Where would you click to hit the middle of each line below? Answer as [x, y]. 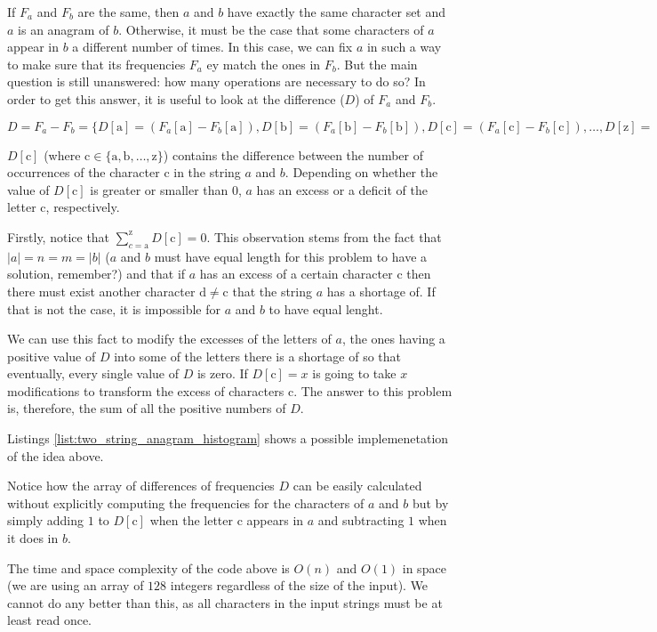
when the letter [191, 520]
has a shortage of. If [381, 291]
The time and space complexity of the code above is [148, 567]
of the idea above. [56, 455]
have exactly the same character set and [337, 12]
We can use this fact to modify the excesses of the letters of [169, 339]
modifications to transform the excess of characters [146, 390]
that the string [272, 291]
